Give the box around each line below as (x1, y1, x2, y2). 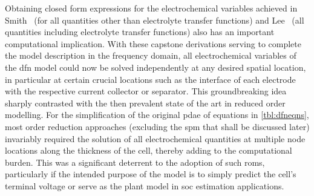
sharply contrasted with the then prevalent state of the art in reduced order (5, 96, 286, 109)
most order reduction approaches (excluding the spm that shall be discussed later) (5, 120, 310, 132)
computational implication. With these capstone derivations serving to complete (5, 37, 301, 50)
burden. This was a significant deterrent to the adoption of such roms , (5, 155, 265, 168)
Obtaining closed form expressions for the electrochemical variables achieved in (5, 2, 298, 14)
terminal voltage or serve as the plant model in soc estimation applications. (5, 179, 284, 192)
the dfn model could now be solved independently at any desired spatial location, (5, 60, 306, 73)
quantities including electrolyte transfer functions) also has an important (5, 25, 275, 38)
